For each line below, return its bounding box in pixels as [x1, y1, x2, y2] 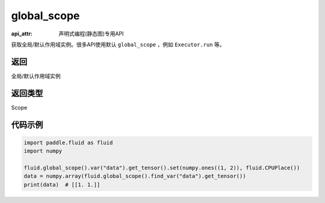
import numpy [23, 148, 63, 154]
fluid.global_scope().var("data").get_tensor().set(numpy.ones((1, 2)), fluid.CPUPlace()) [23, 164, 300, 171]
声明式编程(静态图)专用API [58, 30, 124, 37]
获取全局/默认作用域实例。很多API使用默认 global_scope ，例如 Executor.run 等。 [11, 41, 225, 48]
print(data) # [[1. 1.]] [23, 181, 101, 188]
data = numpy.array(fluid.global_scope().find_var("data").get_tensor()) [23, 173, 246, 180]
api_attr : [11, 30, 33, 37]
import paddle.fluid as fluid [23, 139, 113, 146]
